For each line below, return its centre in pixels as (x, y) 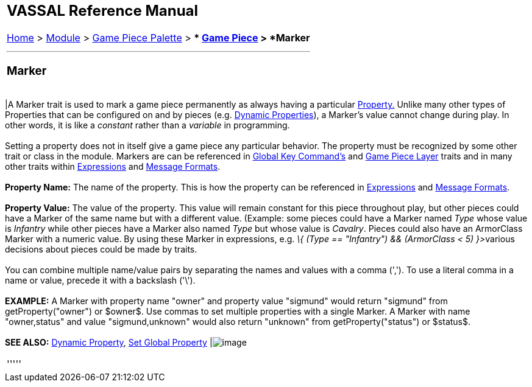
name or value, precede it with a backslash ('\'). (100, 281)
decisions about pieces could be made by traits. (101, 249)
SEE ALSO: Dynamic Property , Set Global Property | (109, 343)
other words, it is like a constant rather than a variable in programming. (147, 125)
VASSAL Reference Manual (103, 11)
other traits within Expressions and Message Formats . (113, 167)
